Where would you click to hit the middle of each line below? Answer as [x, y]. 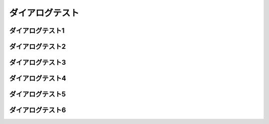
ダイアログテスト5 [38, 94]
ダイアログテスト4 [38, 78]
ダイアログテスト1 [37, 31]
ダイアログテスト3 [38, 62]
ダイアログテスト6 [38, 110]
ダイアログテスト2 [38, 47]
